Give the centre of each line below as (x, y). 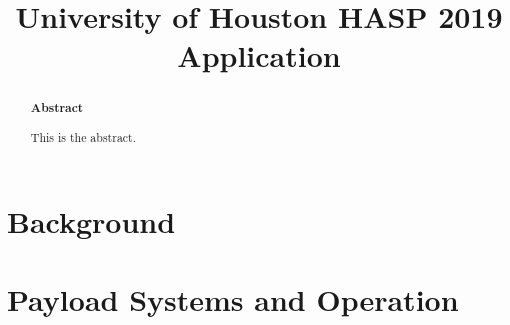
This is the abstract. (83, 136)
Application (259, 55)
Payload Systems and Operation (233, 298)
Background (91, 220)
